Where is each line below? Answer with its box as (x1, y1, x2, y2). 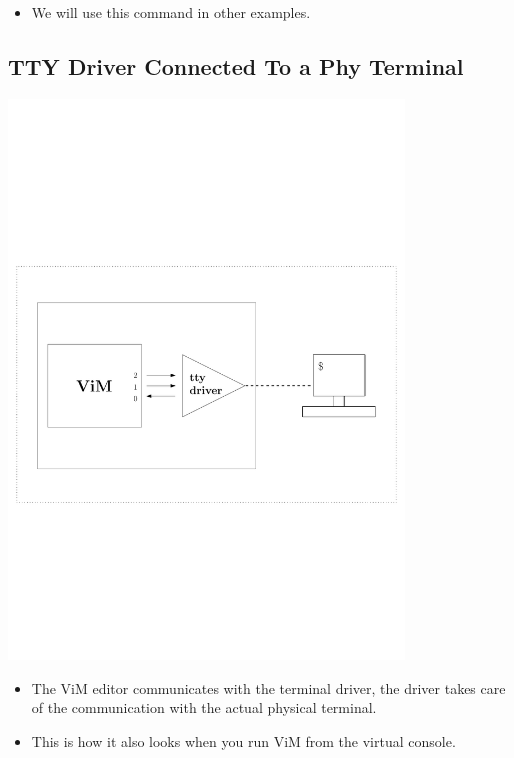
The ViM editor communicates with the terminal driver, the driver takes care (31, 677, 506, 698)
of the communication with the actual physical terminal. (31, 697, 377, 718)
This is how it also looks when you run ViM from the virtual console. (31, 731, 456, 752)
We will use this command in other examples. (31, 2, 311, 22)
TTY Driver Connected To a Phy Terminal (8, 50, 464, 81)
